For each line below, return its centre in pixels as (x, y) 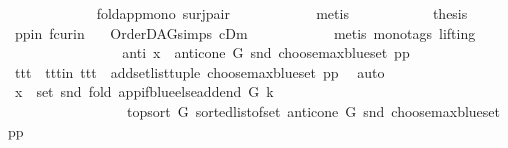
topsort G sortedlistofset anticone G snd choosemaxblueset (313, 110)
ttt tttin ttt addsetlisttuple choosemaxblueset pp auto (199, 71)
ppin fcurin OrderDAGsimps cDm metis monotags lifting (245, 32)
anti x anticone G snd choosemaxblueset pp (266, 52)
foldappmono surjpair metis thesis (282, 13)
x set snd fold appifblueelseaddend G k (144, 91)
